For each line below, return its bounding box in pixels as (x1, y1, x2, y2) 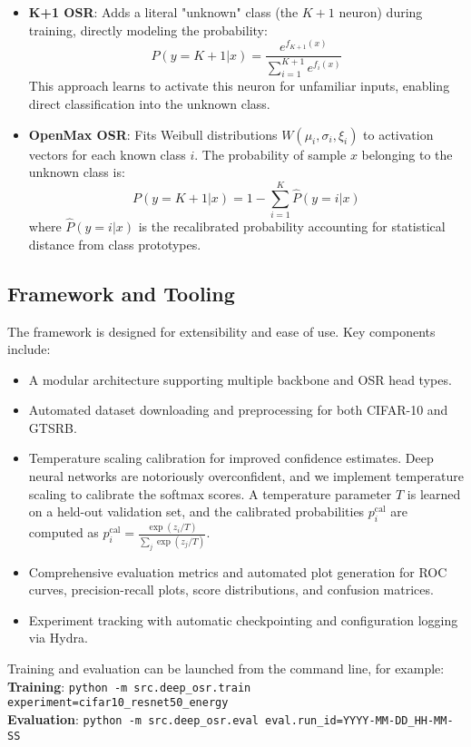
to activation (363, 124, 434, 143)
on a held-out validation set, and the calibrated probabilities (28, 502, 365, 521)
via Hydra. (28, 628, 88, 647)
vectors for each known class (28, 144, 186, 163)
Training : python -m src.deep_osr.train (7, 676, 251, 695)
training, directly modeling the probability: (28, 20, 268, 39)
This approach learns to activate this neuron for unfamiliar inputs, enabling (28, 76, 450, 95)
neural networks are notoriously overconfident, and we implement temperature (28, 467, 464, 486)
